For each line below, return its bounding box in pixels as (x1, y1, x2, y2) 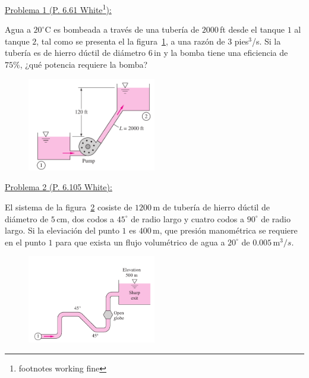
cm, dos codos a (56, 212, 115, 225)
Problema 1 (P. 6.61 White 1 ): (5, 2, 112, 15)
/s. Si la (251, 34, 281, 47)
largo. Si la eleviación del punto (5, 224, 119, 237)
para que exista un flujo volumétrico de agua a (55, 235, 225, 248)
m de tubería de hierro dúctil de (153, 200, 270, 213)
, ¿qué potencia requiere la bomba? (20, 58, 148, 71)
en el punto (5, 235, 46, 248)
